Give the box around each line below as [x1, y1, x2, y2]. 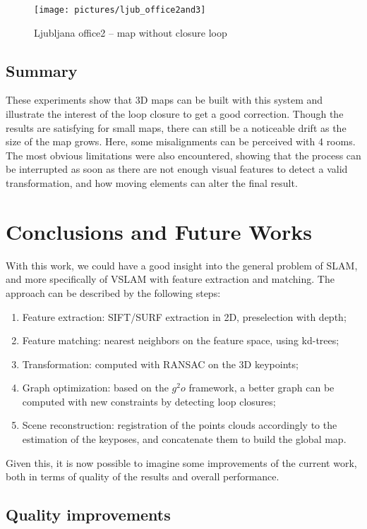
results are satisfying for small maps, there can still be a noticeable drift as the [6, 120, 347, 135]
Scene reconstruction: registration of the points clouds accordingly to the [22, 418, 337, 432]
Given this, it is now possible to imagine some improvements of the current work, [6, 455, 357, 470]
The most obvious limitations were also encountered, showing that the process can [6, 147, 361, 162]
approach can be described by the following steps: [6, 285, 221, 300]
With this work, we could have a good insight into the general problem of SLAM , [6, 257, 358, 272]
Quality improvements [6, 504, 171, 525]
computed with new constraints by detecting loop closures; [22, 394, 276, 408]
